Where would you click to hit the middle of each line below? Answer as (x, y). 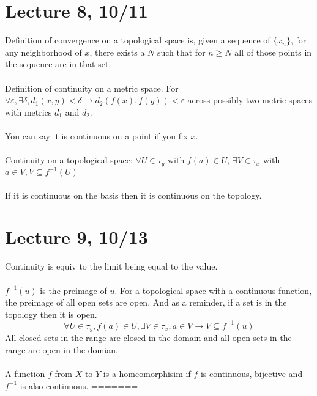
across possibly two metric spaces (250, 100)
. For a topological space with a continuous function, (213, 290)
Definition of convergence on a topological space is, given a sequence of (138, 40)
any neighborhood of (43, 52)
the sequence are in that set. (58, 64)
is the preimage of (73, 290)
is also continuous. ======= (79, 385)
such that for (181, 52)
